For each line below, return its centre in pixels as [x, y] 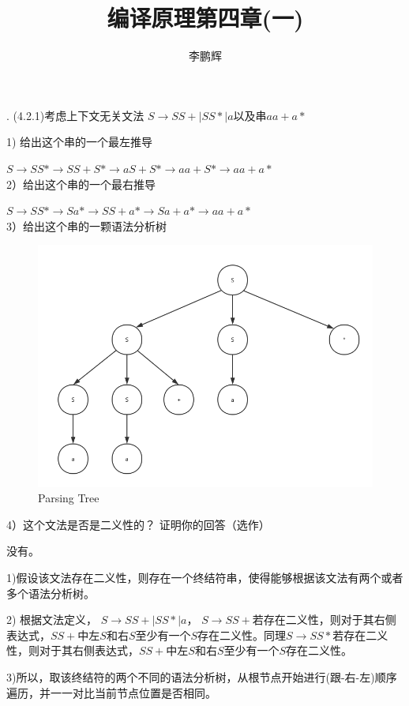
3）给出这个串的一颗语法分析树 [86, 225]
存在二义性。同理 [242, 635]
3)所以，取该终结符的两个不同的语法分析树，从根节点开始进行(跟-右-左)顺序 [202, 676]
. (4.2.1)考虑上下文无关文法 [75, 115]
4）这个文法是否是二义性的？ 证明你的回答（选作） [138, 524]
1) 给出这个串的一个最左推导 [80, 142]
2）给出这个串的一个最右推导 [81, 184]
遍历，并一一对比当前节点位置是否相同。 [111, 692]
